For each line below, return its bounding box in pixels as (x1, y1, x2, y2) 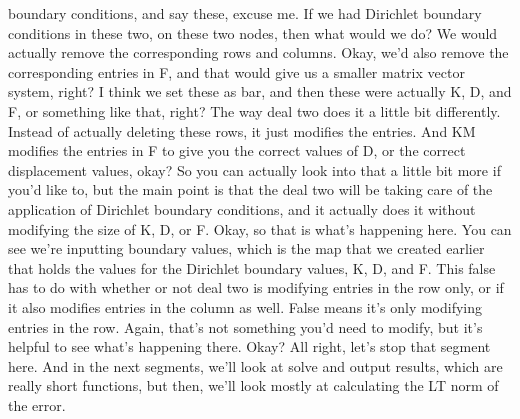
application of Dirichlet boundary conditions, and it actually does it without (8, 198, 476, 219)
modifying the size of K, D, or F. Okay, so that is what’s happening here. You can (8, 218, 512, 239)
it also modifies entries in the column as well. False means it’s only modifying (8, 296, 483, 317)
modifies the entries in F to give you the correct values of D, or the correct (8, 140, 466, 161)
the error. (8, 394, 66, 415)
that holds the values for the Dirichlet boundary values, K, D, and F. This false (8, 257, 496, 278)
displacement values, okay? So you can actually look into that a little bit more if (8, 159, 501, 180)
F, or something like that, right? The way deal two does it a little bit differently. (8, 100, 501, 121)
